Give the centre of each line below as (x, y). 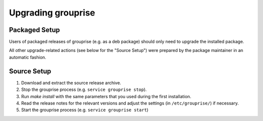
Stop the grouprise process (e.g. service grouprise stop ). (84, 89)
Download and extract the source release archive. (71, 83)
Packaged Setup (35, 30)
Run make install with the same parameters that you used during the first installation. (106, 96)
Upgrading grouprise (52, 13)
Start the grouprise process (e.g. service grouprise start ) (85, 110)
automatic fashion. (28, 57)
